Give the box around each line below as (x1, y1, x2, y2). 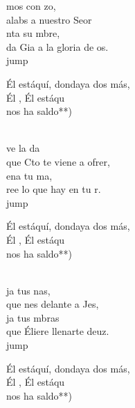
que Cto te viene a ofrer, (6, 154, 110, 168)
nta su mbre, (6, 26, 60, 40)
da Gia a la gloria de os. (6, 39, 109, 54)
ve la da (6, 141, 40, 155)
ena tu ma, (6, 168, 53, 182)
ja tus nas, (6, 283, 51, 297)
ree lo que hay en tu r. (6, 182, 101, 196)
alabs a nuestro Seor (6, 12, 92, 26)
